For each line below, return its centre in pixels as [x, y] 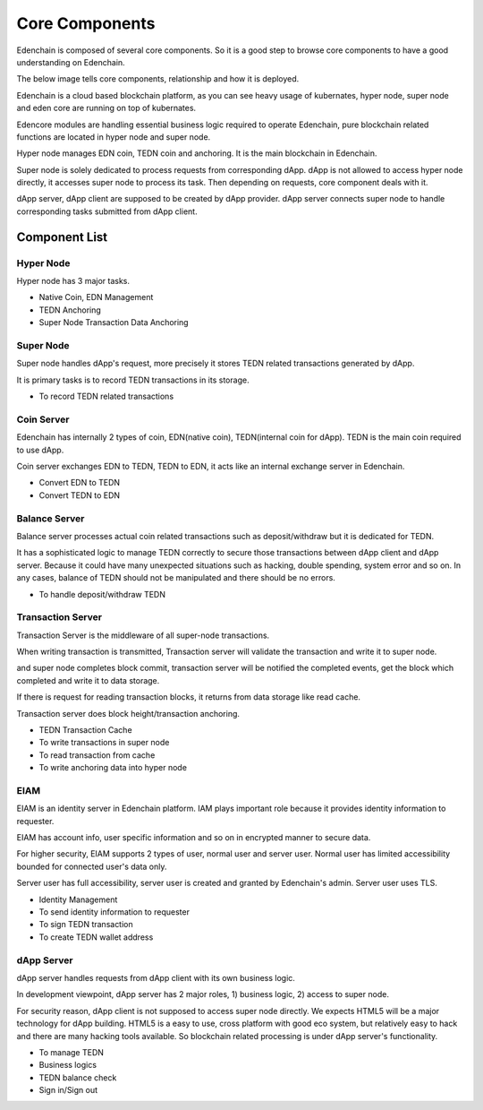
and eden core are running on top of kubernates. [106, 108]
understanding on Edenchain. [71, 62]
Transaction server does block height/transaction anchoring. [128, 713]
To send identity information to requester [114, 912]
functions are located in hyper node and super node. [114, 137]
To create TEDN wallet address [96, 937]
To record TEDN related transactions [106, 396]
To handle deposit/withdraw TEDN [102, 594]
